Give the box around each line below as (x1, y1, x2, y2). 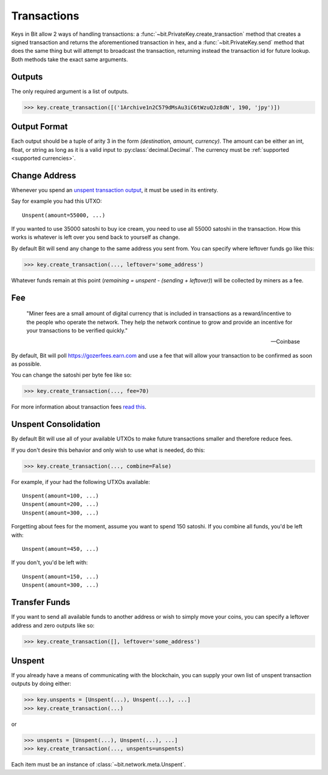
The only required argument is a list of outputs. (11, 87, 129, 95)
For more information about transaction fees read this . (11, 403, 147, 411)
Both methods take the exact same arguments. (11, 55, 128, 63)
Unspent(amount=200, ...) (22, 501, 100, 508)
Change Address (11, 170, 77, 180)
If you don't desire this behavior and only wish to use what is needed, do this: (11, 446, 205, 454)
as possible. (11, 360, 42, 367)
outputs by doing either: (11, 680, 72, 688)
